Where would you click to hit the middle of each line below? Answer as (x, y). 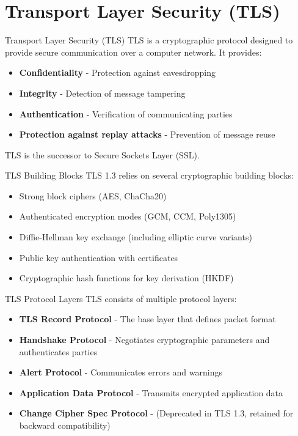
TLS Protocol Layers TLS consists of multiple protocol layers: (121, 298)
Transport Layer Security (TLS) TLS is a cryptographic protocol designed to (149, 40)
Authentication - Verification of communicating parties (126, 113)
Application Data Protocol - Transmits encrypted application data (151, 392)
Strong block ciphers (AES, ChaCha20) (93, 195)
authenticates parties (58, 351)
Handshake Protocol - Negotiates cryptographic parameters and (144, 340)
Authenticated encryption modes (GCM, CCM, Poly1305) (128, 216)
